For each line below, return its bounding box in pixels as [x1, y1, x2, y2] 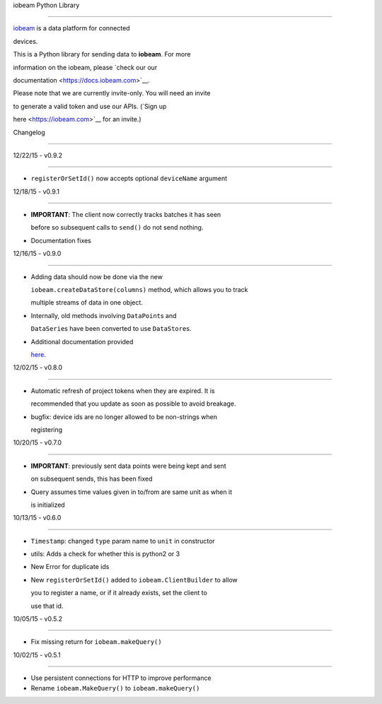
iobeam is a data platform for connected [13, 24, 130, 33]
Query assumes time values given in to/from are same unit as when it [30, 488, 233, 496]
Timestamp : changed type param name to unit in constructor [30, 536, 215, 545]
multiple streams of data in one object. [30, 298, 143, 307]
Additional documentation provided [30, 337, 134, 346]
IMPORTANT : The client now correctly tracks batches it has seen [30, 211, 221, 219]
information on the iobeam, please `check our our [13, 63, 158, 71]
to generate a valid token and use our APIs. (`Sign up [13, 102, 167, 110]
